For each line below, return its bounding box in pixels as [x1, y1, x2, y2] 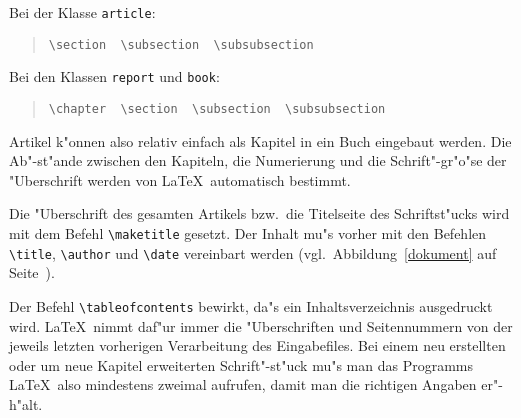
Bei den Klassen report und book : [9, 66, 220, 87]
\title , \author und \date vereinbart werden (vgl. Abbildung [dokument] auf [9, 242, 497, 263]
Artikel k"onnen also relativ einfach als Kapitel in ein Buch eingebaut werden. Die [9, 130, 512, 151]
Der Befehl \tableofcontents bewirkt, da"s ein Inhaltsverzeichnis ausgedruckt [9, 295, 493, 316]
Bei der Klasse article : [9, 2, 156, 22]
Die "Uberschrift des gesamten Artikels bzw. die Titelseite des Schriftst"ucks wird [9, 203, 510, 224]
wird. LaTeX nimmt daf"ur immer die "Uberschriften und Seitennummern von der [9, 315, 513, 336]
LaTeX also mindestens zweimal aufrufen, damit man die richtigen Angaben [9, 374, 477, 395]
